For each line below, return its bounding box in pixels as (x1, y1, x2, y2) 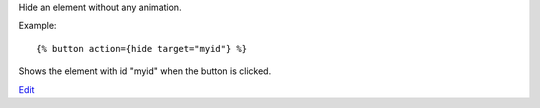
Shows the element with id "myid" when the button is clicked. (18, 65, 272, 77)
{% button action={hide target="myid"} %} (36, 43, 248, 54)
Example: (18, 20, 57, 32)
